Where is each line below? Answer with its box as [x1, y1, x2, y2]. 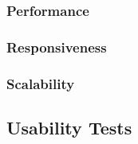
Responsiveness [6, 37, 107, 56]
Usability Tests [6, 115, 132, 139]
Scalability [6, 73, 75, 93]
